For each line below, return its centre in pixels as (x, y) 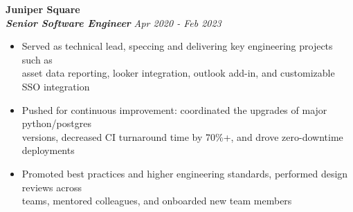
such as (37, 59)
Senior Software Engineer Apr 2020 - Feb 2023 (114, 22)
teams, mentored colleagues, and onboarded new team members (157, 201)
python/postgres (56, 123)
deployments (48, 150)
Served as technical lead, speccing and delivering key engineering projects (177, 46)
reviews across (52, 187)
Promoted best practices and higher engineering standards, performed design (185, 173)
